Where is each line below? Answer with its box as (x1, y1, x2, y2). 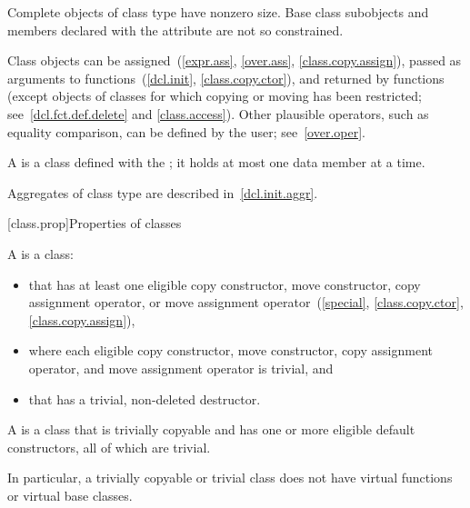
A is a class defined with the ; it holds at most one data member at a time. (7, 153, 425, 172)
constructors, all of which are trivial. (7, 437, 211, 456)
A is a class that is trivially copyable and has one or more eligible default (7, 420, 415, 439)
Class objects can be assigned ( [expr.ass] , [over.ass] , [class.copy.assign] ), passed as (7, 51, 462, 70)
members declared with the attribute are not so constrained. (7, 20, 344, 39)
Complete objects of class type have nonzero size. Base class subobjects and (7, 3, 429, 21)
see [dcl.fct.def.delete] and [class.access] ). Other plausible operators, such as (7, 104, 429, 123)
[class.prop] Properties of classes (7, 214, 182, 233)
